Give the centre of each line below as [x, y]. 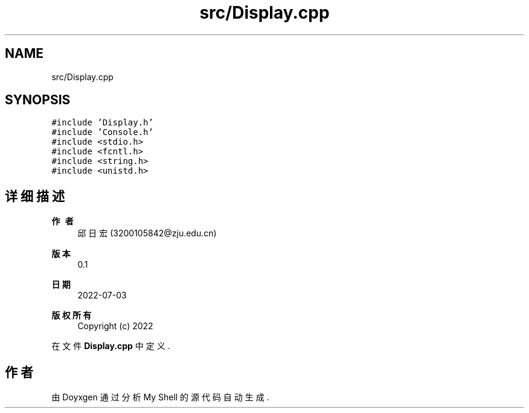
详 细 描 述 [35, 196]
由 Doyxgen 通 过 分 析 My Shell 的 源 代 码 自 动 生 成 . [160, 397]
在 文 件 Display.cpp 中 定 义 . [111, 346]
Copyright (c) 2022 [115, 326]
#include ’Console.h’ [102, 132]
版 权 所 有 [72, 315]
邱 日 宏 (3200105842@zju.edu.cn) [147, 233]
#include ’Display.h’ [102, 123]
